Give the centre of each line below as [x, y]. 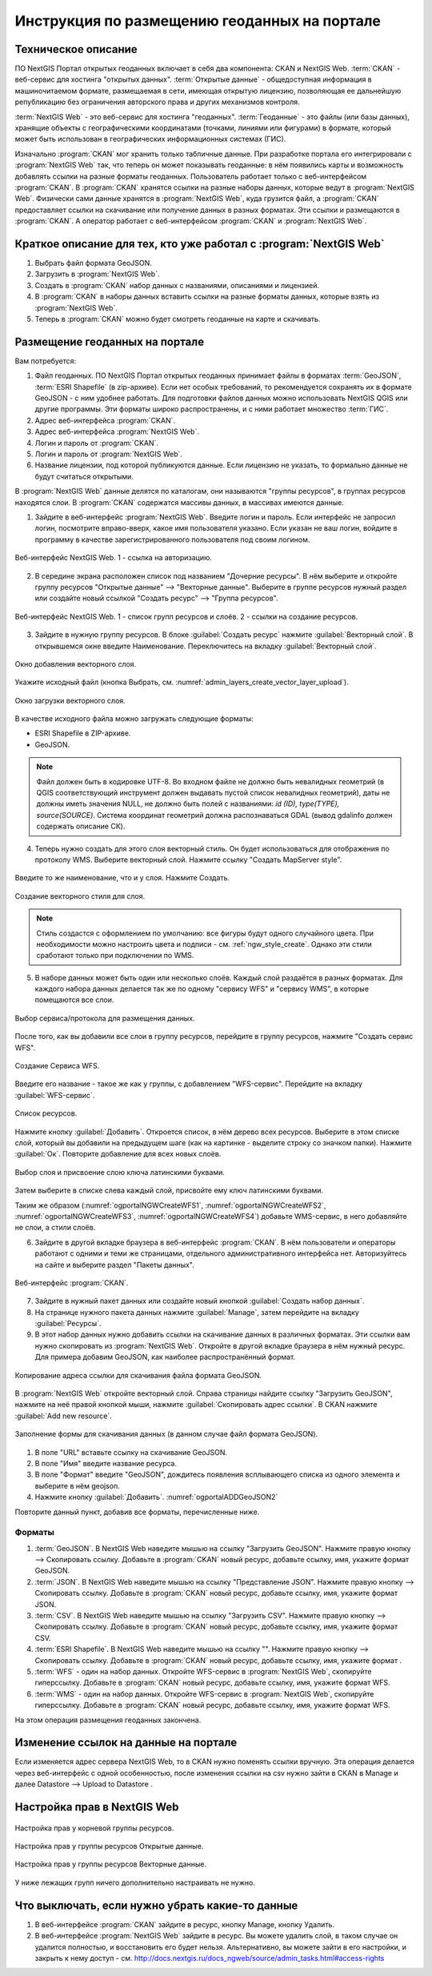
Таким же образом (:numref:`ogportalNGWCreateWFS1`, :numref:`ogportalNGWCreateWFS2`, [170, 1205]
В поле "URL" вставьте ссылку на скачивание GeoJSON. [131, 1452]
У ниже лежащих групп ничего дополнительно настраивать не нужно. [135, 1882]
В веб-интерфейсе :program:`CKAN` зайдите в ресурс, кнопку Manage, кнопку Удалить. [185, 1924]
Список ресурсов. [46, 1113]
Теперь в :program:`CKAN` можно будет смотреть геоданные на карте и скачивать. [178, 319]
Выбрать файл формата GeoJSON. [93, 263]
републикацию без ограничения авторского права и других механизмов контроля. [157, 102]
